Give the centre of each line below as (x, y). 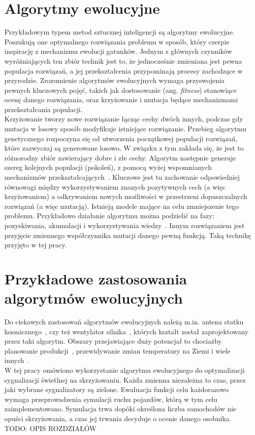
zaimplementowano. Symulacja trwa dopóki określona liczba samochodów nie (120, 409)
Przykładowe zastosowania (96, 278)
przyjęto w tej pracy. (36, 245)
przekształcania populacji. (44, 109)
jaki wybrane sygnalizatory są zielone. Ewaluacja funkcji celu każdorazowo (117, 389)
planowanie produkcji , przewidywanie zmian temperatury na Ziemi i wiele (118, 350)
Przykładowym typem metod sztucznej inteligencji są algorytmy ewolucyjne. (120, 32)
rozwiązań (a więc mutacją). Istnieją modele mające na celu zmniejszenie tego (122, 206)
